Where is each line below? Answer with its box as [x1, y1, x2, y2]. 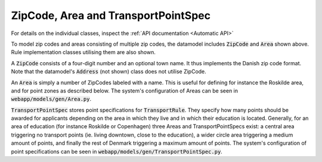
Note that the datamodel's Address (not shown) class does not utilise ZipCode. [11, 68, 207, 75]
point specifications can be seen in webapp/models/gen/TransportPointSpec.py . [11, 148, 223, 155]
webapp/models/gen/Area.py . [11, 96, 92, 103]
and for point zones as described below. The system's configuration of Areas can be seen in [11, 87, 239, 94]
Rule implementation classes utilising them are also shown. [11, 49, 156, 56]
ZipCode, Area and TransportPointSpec [11, 9, 211, 22]
